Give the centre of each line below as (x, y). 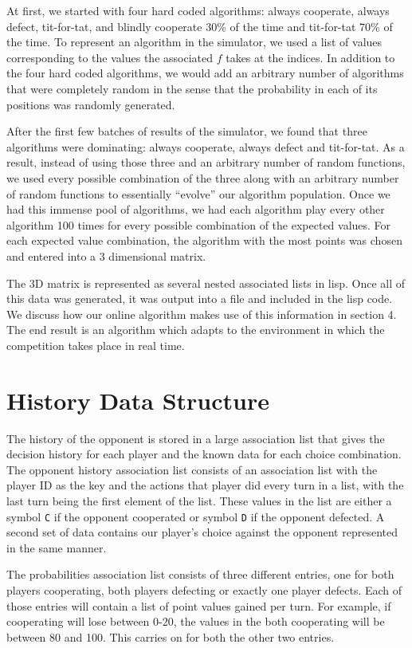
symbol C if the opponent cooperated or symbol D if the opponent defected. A (196, 516)
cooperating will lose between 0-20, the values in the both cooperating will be (196, 621)
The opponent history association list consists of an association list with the (192, 469)
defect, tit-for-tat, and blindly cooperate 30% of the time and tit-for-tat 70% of (200, 26)
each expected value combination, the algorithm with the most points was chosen (204, 240)
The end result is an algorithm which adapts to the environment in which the (196, 330)
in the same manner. (57, 547)
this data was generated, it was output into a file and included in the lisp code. (200, 298)
